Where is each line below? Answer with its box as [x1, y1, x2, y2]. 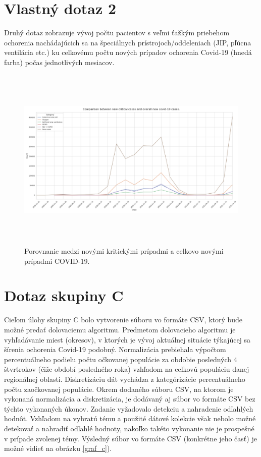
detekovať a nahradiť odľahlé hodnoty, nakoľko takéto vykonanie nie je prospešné [4, 423, 254, 433]
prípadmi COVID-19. [24, 255, 90, 266]
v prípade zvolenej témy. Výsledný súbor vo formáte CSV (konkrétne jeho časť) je [4, 433, 257, 443]
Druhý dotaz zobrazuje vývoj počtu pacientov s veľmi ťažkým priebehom [4, 27, 230, 38]
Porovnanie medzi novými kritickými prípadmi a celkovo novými [24, 246, 224, 256]
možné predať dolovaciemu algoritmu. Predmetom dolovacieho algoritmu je [4, 324, 236, 334]
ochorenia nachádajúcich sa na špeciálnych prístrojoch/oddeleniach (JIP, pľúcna [4, 37, 251, 47]
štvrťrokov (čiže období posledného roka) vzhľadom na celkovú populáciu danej [4, 364, 249, 374]
